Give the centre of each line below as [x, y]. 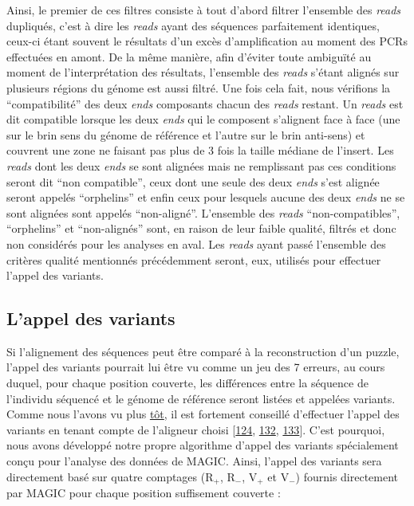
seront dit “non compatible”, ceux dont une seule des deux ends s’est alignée [193, 181]
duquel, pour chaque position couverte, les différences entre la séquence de [187, 383]
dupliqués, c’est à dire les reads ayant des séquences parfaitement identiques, [193, 25]
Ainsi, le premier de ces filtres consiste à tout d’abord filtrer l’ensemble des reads [204, 10]
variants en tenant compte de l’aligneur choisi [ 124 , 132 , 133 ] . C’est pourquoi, [196, 429]
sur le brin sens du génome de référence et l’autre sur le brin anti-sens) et [186, 134]
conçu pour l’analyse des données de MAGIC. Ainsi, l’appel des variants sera [194, 461]
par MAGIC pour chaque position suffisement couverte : [144, 493]
